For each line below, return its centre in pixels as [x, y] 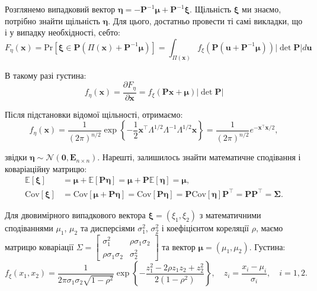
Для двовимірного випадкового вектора [75, 215]
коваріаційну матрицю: [46, 168]
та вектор [179, 246]
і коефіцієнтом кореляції [205, 228]
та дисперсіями [108, 228]
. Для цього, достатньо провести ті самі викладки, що [205, 20]
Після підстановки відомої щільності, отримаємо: [94, 114]
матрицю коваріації [39, 246]
